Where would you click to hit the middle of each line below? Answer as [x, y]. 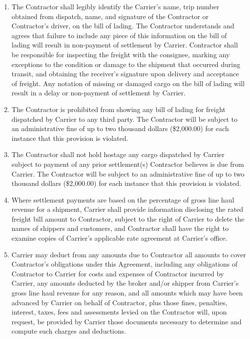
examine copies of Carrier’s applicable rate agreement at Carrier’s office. [119, 238]
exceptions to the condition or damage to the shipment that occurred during [126, 64]
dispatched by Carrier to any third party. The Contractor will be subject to [125, 119]
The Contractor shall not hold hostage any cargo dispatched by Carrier [118, 154]
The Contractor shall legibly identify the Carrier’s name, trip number [115, 6]
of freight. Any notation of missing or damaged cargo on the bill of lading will [128, 83]
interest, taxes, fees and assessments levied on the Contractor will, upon [119, 312]
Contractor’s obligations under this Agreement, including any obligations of [125, 264]
